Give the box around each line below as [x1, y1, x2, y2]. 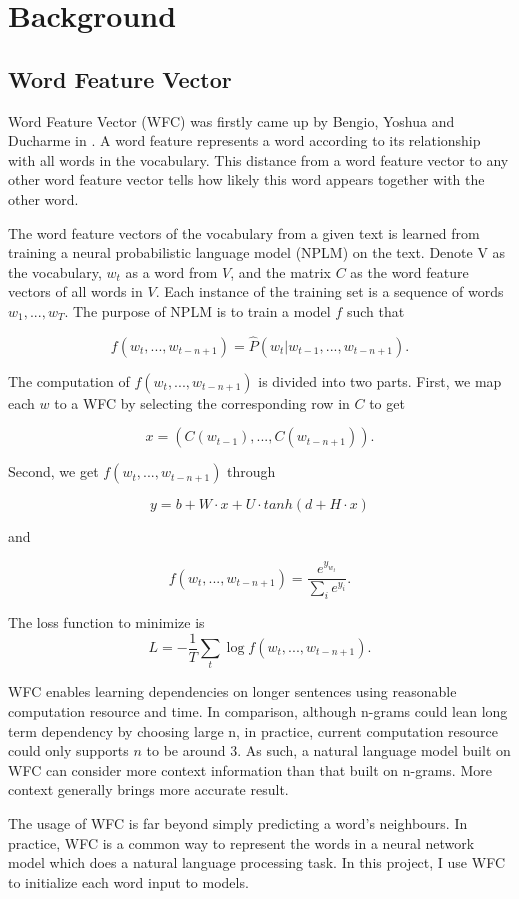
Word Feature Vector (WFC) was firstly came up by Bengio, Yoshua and [8, 110, 455, 131]
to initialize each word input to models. [8, 871, 249, 892]
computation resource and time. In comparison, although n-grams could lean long [8, 700, 508, 721]
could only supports [8, 740, 129, 761]
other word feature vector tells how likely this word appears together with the [8, 169, 485, 190]
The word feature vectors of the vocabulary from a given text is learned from [8, 222, 480, 243]
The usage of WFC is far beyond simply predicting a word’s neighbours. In [8, 812, 468, 833]
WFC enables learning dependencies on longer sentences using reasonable [8, 681, 457, 702]
